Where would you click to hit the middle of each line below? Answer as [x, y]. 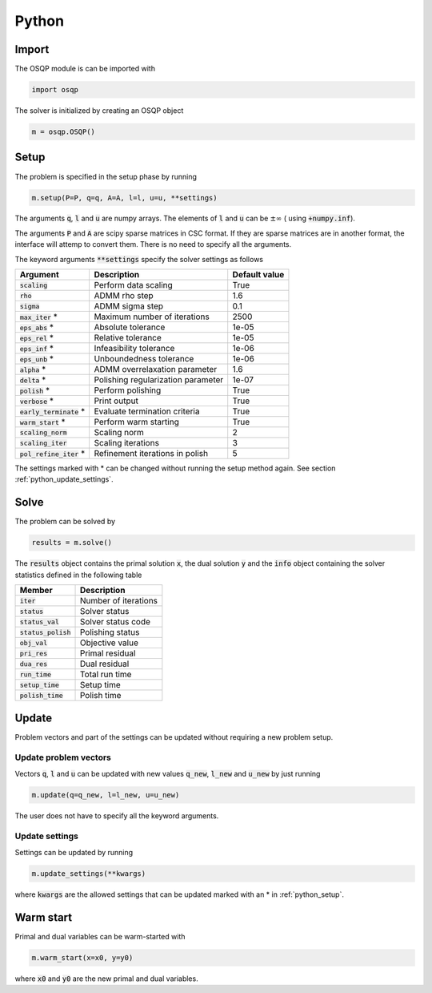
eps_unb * [37, 359]
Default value [258, 275]
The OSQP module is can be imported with [85, 69]
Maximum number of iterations [152, 317]
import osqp [55, 90]
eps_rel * [37, 338]
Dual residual [104, 664]
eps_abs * [37, 327]
